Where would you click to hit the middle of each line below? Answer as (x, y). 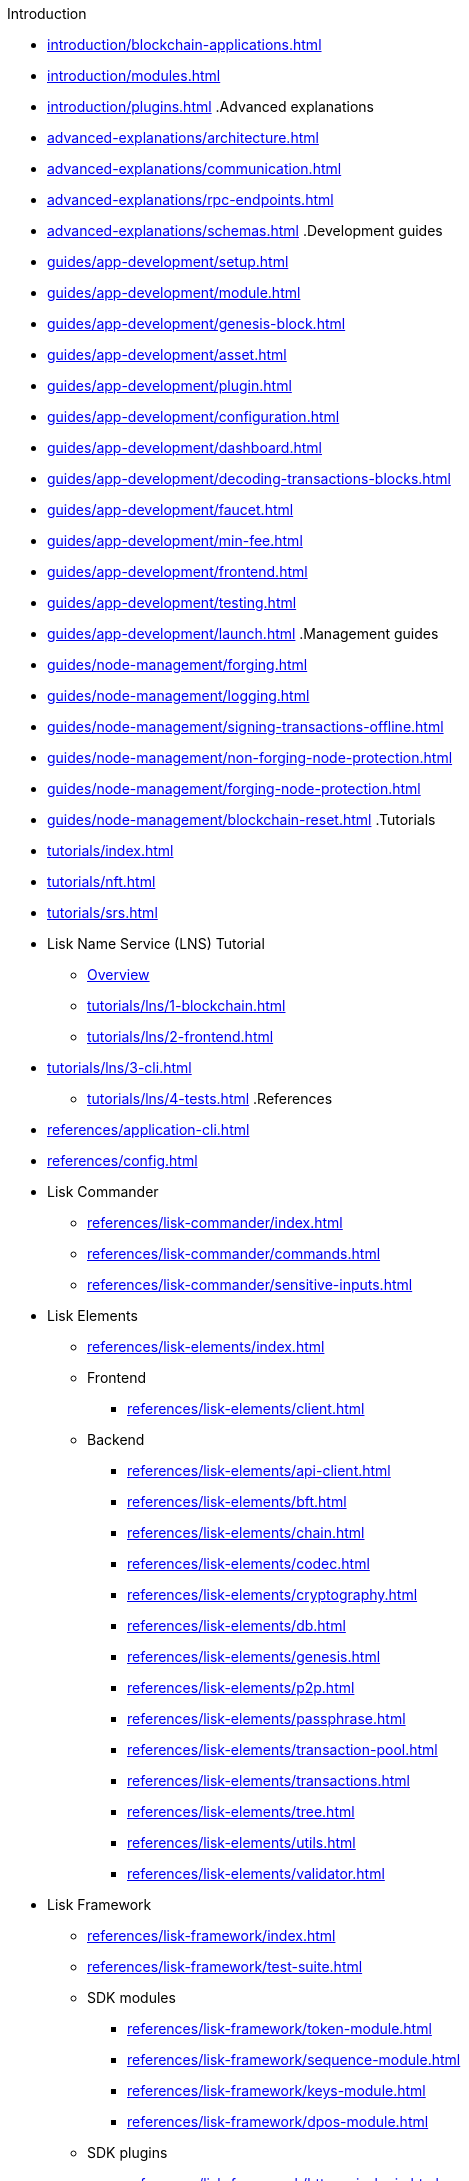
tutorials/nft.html (101, 881)
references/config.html (122, 1160)
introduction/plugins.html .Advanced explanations (210, 106)
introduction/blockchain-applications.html (184, 44)
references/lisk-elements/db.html (236, 1625)
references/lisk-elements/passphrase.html (266, 1718)
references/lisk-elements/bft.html (237, 1501)
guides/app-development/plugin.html (169, 385)
